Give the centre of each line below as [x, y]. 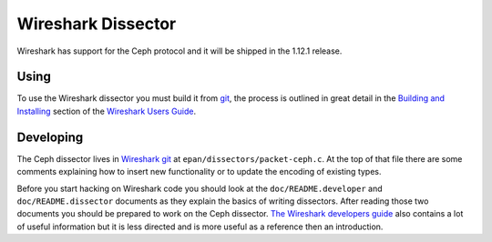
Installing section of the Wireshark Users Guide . [107, 111]
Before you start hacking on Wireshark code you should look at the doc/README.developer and [200, 188]
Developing [50, 137]
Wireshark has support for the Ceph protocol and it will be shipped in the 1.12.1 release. [179, 51]
